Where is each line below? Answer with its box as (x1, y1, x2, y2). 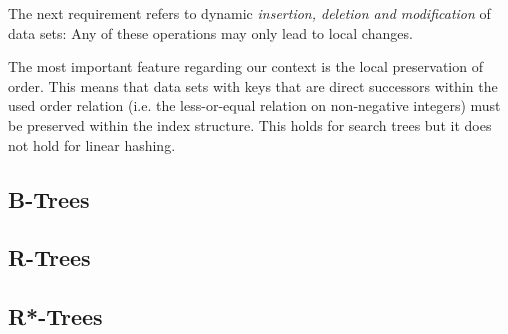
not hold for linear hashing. (8, 134, 176, 155)
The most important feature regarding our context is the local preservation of (8, 56, 483, 77)
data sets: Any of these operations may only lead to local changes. (8, 22, 413, 43)
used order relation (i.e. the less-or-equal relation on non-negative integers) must (8, 95, 501, 116)
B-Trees (8, 183, 90, 214)
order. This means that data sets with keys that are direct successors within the (8, 75, 498, 96)
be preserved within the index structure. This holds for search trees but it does (8, 114, 492, 135)
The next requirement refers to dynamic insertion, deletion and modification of (8, 3, 491, 23)
